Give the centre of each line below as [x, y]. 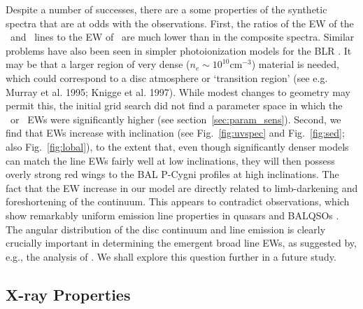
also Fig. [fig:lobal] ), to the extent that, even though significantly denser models [177, 146]
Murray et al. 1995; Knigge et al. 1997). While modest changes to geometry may [178, 91]
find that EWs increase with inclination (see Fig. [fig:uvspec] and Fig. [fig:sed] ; [175, 133]
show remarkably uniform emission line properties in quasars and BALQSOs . [172, 215]
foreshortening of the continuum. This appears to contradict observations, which [178, 201]
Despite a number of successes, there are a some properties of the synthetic [166, 9]
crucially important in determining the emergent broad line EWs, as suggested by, [181, 243]
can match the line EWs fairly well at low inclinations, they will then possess [170, 160]
